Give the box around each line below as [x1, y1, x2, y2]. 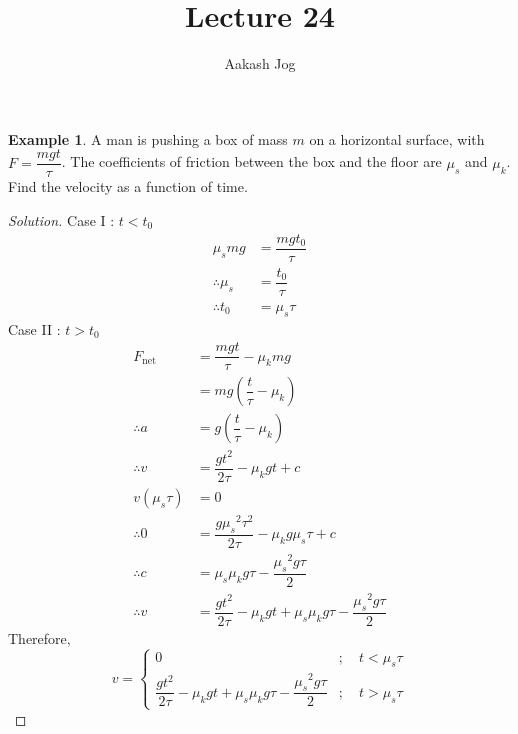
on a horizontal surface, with [309, 128, 485, 149]
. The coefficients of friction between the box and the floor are [61, 151, 442, 172]
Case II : [8, 318, 61, 339]
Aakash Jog [224, 53, 296, 74]
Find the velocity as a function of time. [8, 176, 248, 197]
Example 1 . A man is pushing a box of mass [8, 128, 288, 149]
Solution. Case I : [8, 209, 115, 230]
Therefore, [8, 627, 71, 648]
